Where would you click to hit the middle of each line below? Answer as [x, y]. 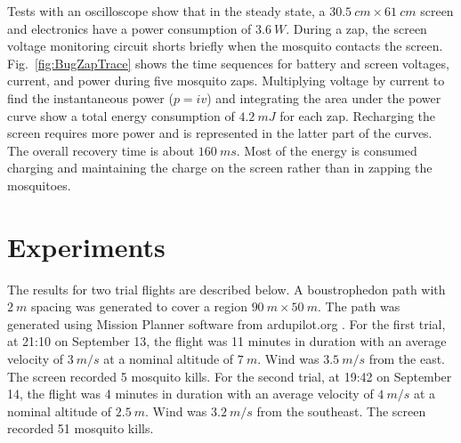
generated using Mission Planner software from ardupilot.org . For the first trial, [226, 323]
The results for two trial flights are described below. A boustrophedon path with [226, 289]
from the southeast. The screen [341, 411]
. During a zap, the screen [356, 28]
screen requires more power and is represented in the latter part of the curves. [220, 133]
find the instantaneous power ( [90, 97]
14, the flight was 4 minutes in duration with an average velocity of [190, 394]
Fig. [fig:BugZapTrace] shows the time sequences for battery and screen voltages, [228, 63]
